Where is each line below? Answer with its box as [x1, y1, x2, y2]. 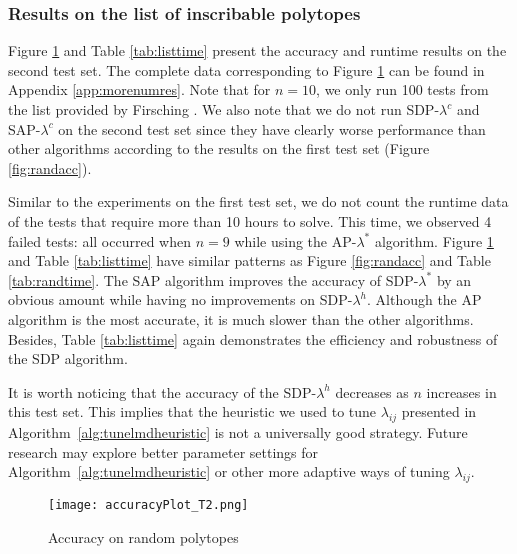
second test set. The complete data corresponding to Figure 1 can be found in [8, 59, 485, 80]
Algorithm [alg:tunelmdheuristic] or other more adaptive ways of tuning [8, 461, 450, 482]
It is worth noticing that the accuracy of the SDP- [8, 381, 317, 402]
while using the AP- [234, 230, 357, 251]
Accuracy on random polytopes [48, 526, 239, 547]
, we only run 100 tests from [316, 79, 489, 100]
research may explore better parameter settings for [8, 441, 319, 462]
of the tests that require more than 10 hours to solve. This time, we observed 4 [8, 210, 492, 231]
